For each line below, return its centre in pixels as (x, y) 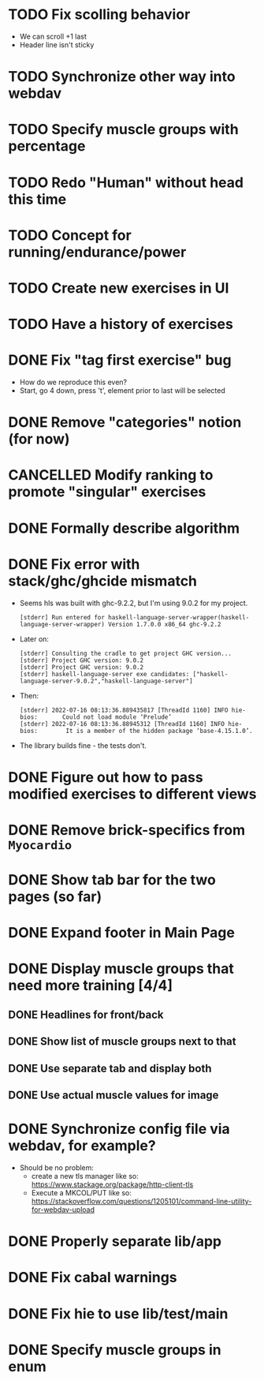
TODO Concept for (70, 235)
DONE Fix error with (74, 564)
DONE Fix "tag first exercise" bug (120, 360)
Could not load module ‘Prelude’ (117, 717)
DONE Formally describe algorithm (124, 528)
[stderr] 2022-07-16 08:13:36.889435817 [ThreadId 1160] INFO (124, 710)
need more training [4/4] (91, 986)
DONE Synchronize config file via (119, 1129)
